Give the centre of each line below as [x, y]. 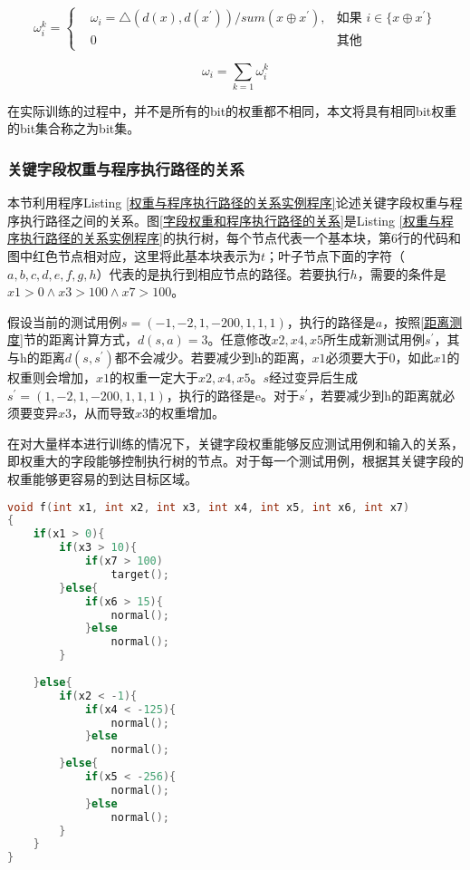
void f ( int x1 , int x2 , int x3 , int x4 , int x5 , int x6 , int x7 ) [209, 507]
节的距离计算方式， [80, 339]
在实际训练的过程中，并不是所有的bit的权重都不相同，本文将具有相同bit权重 [232, 110]
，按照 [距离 [416, 321]
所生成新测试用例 [374, 339]
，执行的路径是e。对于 [232, 395]
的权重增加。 [187, 413]
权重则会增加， [52, 377]
